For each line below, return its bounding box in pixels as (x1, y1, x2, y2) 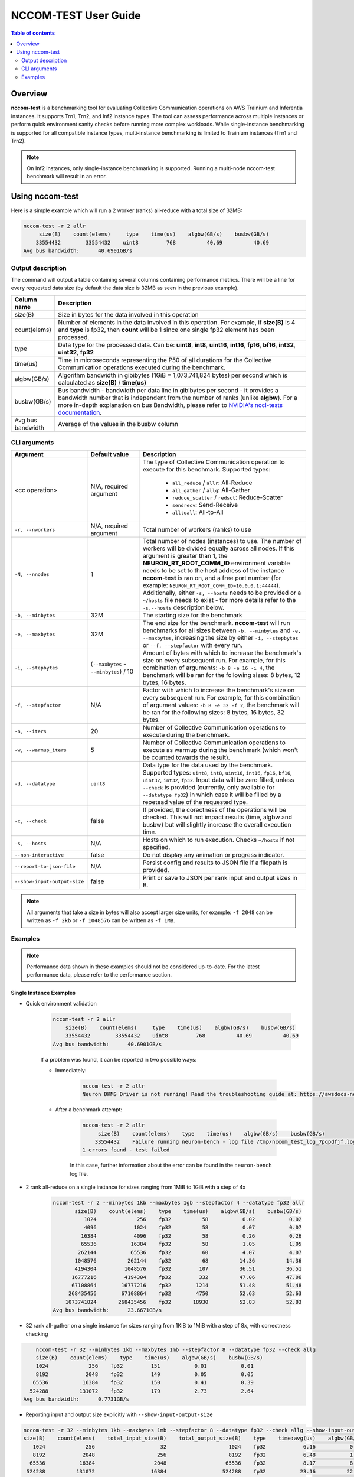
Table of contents (11, 30, 55, 37)
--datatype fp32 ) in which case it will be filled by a (142, 790, 281, 799)
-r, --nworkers (14, 526, 55, 533)
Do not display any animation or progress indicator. (142, 851, 284, 859)
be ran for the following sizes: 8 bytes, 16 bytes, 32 (142, 708, 284, 717)
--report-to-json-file (14, 863, 76, 870)
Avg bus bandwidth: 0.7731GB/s (23, 1395, 130, 1403)
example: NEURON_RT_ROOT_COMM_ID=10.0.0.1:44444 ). (142, 581, 280, 590)
